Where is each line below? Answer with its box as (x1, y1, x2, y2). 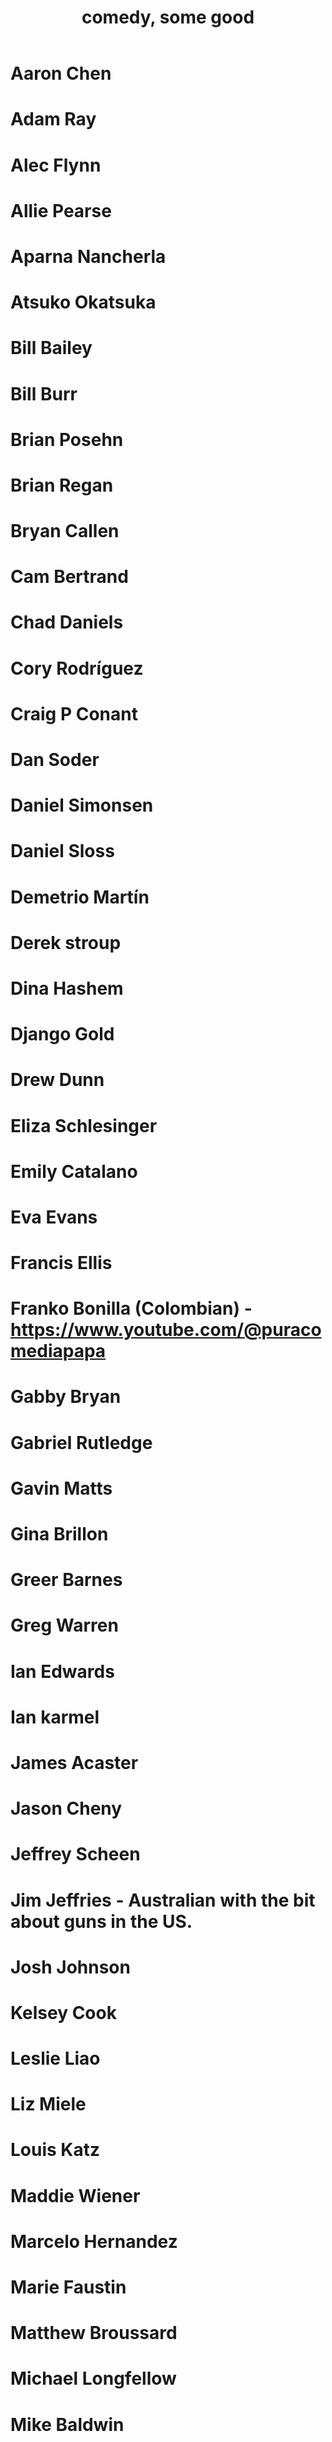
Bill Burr (10, 382, 78, 405)
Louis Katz (10, 2139, 101, 2161)
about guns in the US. (10, 1910, 193, 1933)
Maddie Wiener (10, 2184, 141, 2207)
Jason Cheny (10, 1797, 123, 1820)
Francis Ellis (10, 1252, 113, 1275)
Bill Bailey (10, 337, 93, 360)
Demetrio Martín (10, 886, 150, 908)
